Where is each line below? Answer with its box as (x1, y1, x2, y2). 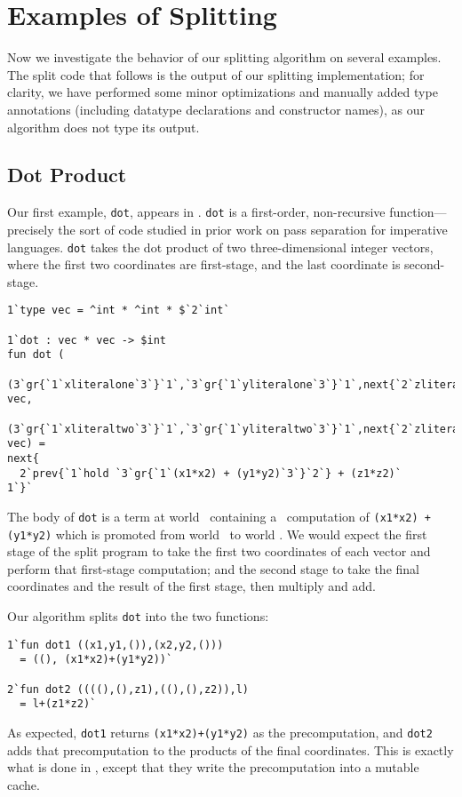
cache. (7, 775, 40, 793)
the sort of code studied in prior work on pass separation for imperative (58, 219, 448, 238)
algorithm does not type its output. (7, 117, 200, 136)
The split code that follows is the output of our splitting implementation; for (7, 65, 425, 84)
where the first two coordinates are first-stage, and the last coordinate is (7, 255, 401, 274)
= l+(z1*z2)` (20, 697, 97, 711)
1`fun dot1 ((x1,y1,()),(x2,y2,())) (7, 638, 224, 651)
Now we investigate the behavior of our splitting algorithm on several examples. (7, 48, 442, 67)
